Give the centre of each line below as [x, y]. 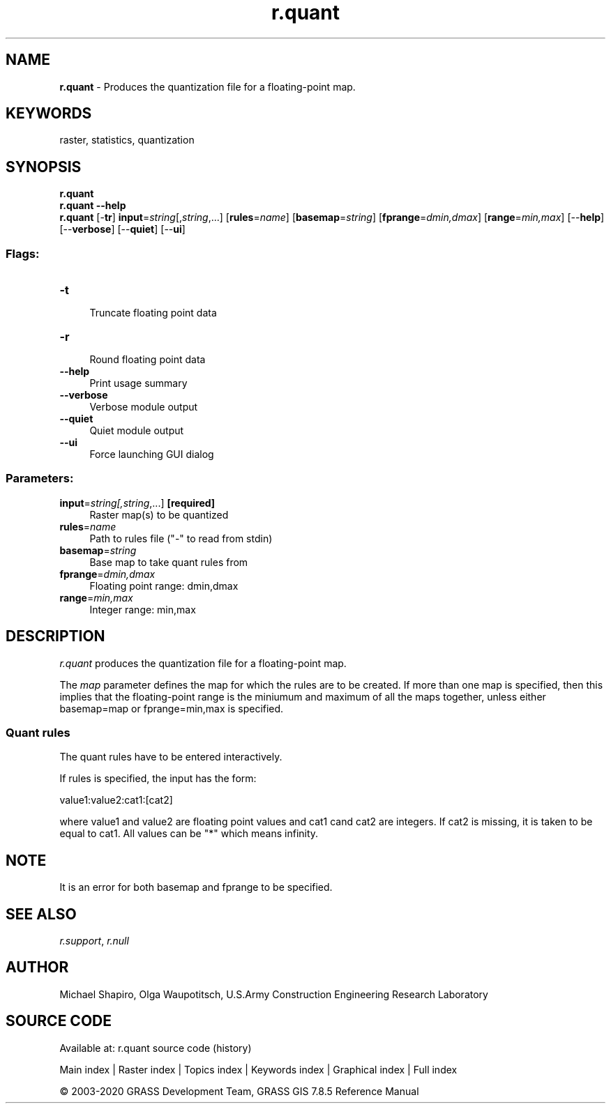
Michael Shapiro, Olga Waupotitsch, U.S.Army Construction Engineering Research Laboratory [274, 994]
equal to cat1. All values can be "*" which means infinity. [189, 834]
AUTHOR [37, 967]
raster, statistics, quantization [127, 140]
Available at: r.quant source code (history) [156, 1048]
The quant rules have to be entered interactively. [171, 757]
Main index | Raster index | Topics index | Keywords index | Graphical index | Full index [258, 1069]
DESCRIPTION [55, 636]
